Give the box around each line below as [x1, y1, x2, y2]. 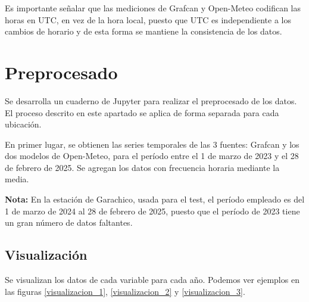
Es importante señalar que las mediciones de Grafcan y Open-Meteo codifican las [5, 2, 301, 14]
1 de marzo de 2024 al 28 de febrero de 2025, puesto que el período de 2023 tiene [5, 204, 300, 217]
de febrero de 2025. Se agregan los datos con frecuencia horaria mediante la [5, 161, 280, 173]
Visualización [5, 245, 88, 264]
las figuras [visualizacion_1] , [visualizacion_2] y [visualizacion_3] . [5, 285, 245, 297]
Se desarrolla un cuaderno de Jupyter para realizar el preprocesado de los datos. [5, 94, 297, 107]
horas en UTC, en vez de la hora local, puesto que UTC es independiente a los [5, 13, 291, 26]
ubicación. [5, 118, 42, 130]
